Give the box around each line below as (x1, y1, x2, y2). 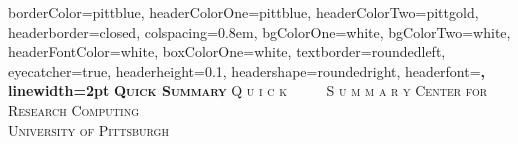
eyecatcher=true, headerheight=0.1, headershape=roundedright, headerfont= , (8, 60, 485, 81)
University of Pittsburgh (8, 119, 169, 140)
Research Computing (8, 99, 139, 120)
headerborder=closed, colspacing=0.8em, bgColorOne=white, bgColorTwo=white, (8, 21, 511, 42)
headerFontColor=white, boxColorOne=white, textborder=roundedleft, (8, 41, 446, 62)
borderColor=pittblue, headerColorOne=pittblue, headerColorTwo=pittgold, (8, 2, 479, 22)
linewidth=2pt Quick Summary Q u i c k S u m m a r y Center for (8, 80, 488, 101)
